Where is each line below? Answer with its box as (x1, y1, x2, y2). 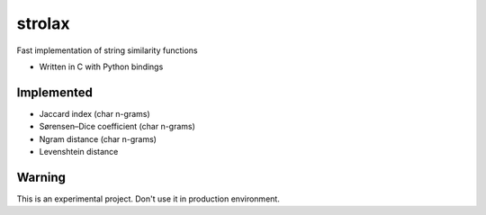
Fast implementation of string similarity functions (16, 45, 198, 56)
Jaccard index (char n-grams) (39, 108, 150, 119)
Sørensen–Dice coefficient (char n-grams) (39, 121, 195, 132)
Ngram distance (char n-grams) (39, 133, 157, 144)
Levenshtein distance (39, 147, 119, 157)
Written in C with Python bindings (39, 61, 164, 72)
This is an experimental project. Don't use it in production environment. (16, 193, 281, 204)
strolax (16, 13, 70, 33)
